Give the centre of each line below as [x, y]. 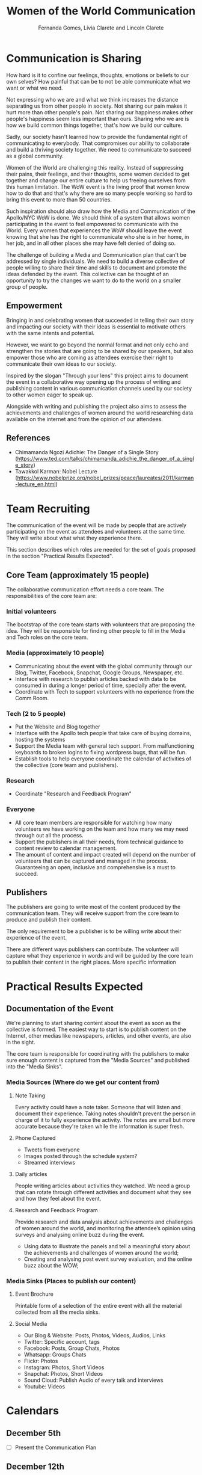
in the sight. [21, 1042]
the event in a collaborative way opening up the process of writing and [93, 382]
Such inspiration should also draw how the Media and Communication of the [101, 211]
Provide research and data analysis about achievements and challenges [104, 1222]
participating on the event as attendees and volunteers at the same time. [96, 532]
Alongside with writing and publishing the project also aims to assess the [96, 406]
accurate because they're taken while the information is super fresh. [99, 1126]
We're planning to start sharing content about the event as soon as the [93, 1023]
